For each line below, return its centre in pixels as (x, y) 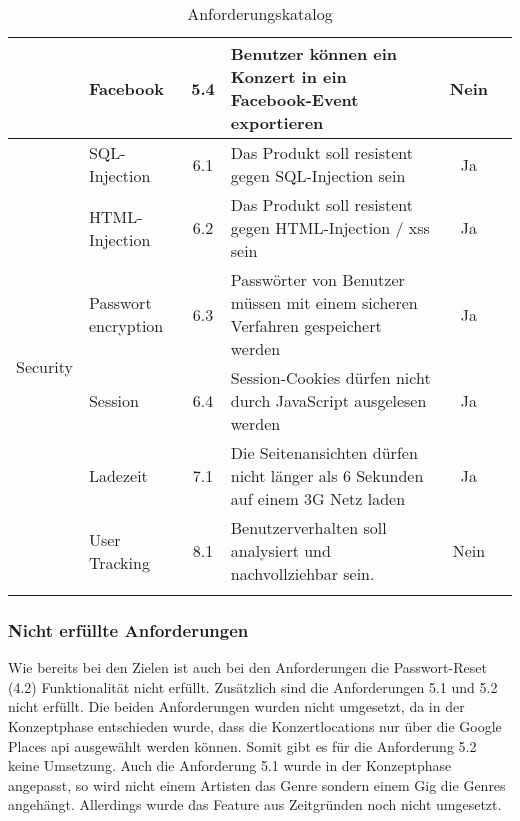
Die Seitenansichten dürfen (324, 452)
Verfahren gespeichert (306, 325)
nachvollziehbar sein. (302, 573)
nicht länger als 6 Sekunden (327, 475)
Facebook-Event (294, 99)
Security (44, 366)
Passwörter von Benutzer (317, 279)
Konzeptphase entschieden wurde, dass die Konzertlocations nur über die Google (255, 726)
